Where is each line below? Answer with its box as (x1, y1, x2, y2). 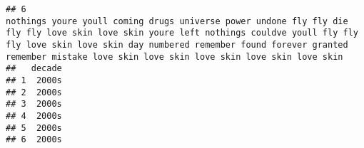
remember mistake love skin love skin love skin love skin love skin (6, 51, 343, 62)
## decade (6, 63, 62, 74)
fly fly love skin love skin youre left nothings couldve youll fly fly (6, 28, 358, 38)
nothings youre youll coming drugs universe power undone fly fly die (6, 16, 348, 26)
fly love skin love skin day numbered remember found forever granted (6, 39, 348, 50)
